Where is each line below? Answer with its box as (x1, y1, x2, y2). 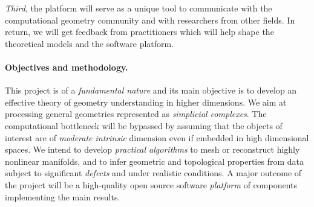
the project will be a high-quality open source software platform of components (5, 178, 297, 191)
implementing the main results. (5, 190, 120, 203)
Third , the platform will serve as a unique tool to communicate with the (5, 2, 272, 14)
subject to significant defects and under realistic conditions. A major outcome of (5, 167, 302, 179)
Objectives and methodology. (5, 60, 128, 73)
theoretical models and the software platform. (5, 37, 174, 49)
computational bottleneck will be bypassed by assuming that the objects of (5, 119, 283, 132)
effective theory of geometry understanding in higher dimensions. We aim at (5, 95, 287, 108)
